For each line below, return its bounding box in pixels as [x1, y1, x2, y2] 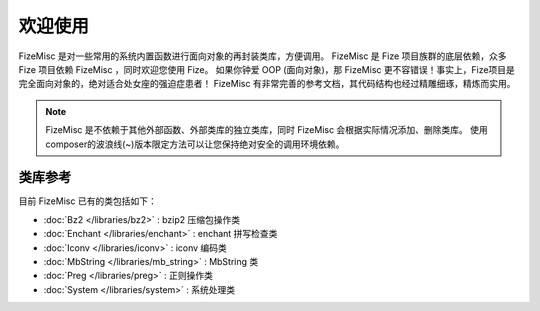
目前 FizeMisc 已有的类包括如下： [18, 195, 157, 207]
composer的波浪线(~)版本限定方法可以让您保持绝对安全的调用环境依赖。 [45, 138, 345, 150]
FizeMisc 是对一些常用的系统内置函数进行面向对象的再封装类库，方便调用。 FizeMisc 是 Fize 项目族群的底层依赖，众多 [18, 50, 507, 62]
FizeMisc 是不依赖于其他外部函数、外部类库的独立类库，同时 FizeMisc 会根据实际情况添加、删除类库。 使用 [45, 124, 489, 136]
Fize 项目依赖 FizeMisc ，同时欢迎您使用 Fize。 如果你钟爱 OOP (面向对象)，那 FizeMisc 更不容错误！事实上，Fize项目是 [18, 63, 515, 75]
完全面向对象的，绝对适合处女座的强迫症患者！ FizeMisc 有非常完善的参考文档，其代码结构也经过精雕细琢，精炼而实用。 [18, 78, 516, 90]
